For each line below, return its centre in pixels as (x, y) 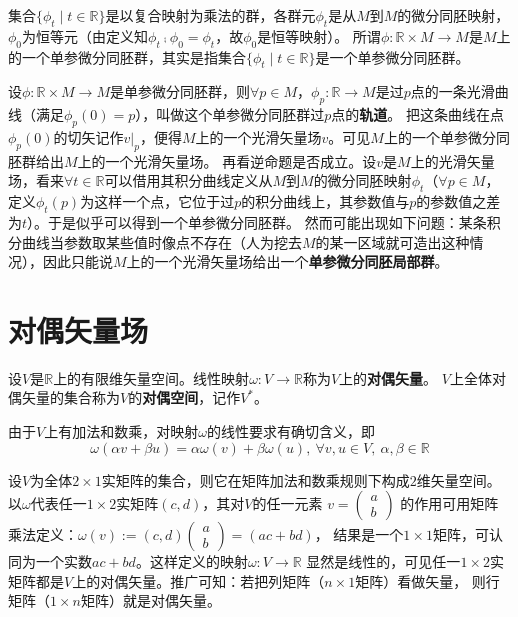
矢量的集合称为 (70, 397)
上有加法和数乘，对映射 (121, 431)
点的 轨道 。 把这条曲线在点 (417, 114)
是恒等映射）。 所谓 (319, 35)
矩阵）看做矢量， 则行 (427, 580)
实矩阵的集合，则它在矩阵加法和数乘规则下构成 (255, 479)
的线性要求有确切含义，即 (290, 431)
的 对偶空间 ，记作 (184, 397)
